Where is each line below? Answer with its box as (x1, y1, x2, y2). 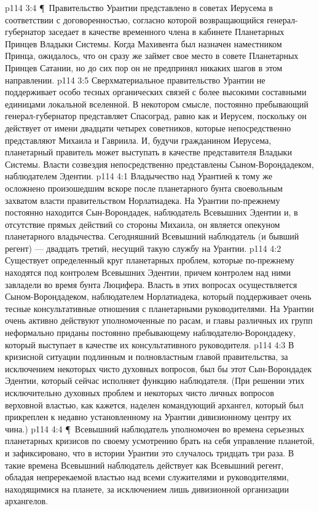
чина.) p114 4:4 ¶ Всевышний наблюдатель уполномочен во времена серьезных (5, 422, 304, 435)
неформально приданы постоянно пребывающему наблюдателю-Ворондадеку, (5, 326, 296, 339)
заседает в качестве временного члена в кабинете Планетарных (48, 25, 285, 38)
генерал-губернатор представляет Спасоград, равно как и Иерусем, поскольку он (5, 109, 307, 122)
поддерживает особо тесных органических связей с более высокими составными (5, 85, 307, 98)
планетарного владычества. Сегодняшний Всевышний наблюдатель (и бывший (5, 230, 299, 243)
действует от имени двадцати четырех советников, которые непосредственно (5, 121, 291, 134)
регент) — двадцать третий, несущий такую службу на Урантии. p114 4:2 (5, 241, 282, 254)
